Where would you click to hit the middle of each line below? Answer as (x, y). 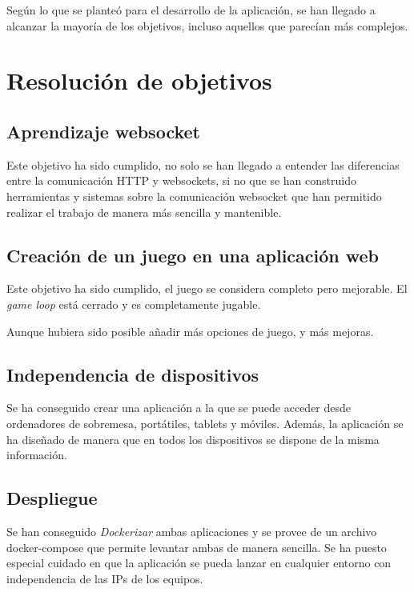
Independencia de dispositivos (133, 374)
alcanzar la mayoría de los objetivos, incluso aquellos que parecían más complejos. (207, 25)
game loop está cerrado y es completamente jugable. (134, 304)
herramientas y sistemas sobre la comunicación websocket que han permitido (194, 196)
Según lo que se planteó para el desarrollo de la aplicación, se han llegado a (191, 10)
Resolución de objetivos (139, 80)
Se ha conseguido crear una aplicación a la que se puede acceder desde (179, 408)
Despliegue (52, 498)
